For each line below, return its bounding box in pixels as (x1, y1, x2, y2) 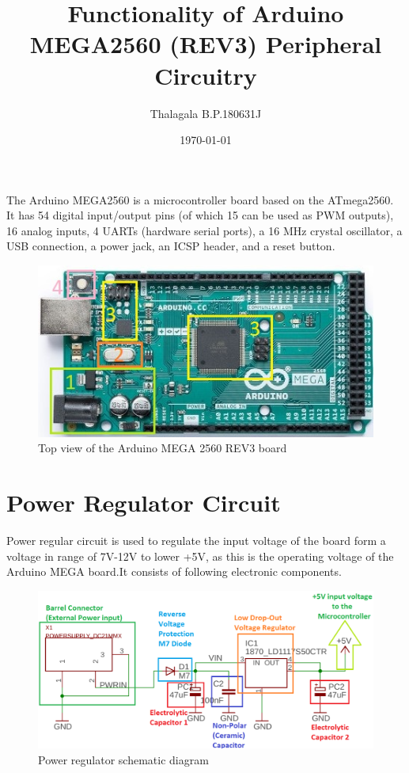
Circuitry (154, 59, 257, 91)
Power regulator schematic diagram (38, 751, 209, 767)
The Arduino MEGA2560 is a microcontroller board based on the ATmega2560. (6, 191, 394, 208)
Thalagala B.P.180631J (150, 105, 262, 121)
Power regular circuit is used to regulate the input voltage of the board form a (6, 532, 386, 549)
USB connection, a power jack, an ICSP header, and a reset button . (6, 238, 335, 254)
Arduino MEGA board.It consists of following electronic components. (6, 563, 342, 580)
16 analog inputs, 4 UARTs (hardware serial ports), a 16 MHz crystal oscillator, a (6, 222, 403, 238)
